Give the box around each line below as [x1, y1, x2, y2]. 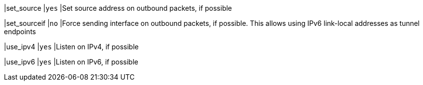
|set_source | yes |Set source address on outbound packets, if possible [4, 4, 232, 12]
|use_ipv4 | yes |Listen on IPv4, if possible [4, 42, 139, 51]
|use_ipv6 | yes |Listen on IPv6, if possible [4, 58, 138, 66]
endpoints [4, 27, 36, 36]
